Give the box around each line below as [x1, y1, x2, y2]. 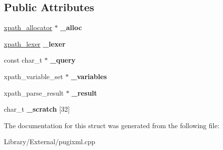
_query [50, 55, 76, 65]
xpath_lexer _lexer [4, 38, 66, 49]
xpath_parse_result [4, 87, 64, 98]
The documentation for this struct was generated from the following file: [4, 120, 220, 130]
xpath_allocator [4, 22, 53, 33]
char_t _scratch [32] [4, 104, 70, 114]
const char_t [4, 55, 42, 65]
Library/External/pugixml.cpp [4, 136, 95, 147]
